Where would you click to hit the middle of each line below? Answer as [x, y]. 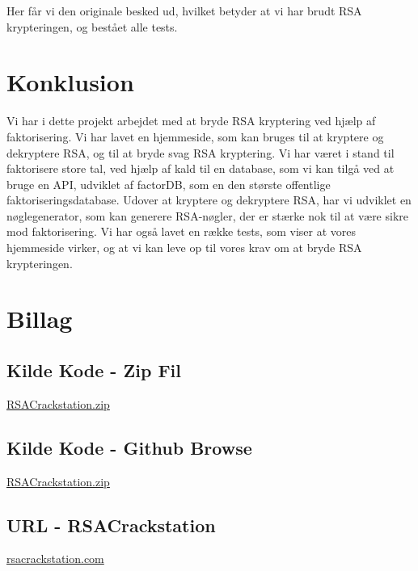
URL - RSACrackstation [111, 525]
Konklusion [70, 82]
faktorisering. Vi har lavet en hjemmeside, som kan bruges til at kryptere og [195, 136]
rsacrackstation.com [55, 558]
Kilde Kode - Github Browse [129, 447]
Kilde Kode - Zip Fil [94, 370]
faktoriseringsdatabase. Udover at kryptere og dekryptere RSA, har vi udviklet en [209, 200]
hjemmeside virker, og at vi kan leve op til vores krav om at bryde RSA [184, 248]
